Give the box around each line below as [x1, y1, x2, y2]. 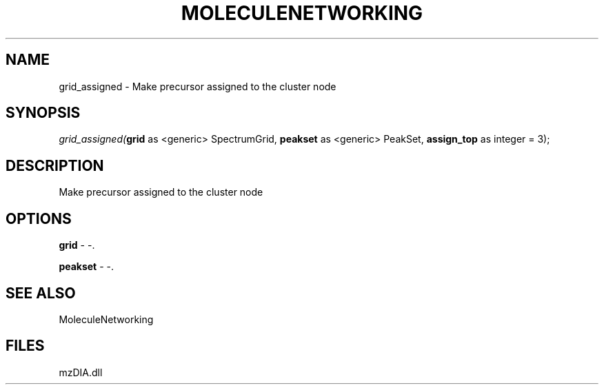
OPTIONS [6, 209, 72, 227]
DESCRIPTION [6, 156, 104, 174]
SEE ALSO [6, 284, 76, 302]
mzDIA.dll [59, 366, 103, 378]
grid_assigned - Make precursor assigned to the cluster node [59, 80, 336, 92]
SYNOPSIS [6, 104, 81, 122]
